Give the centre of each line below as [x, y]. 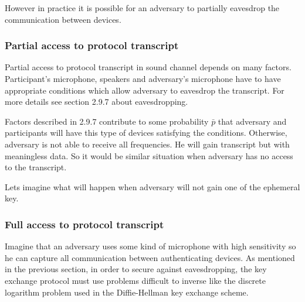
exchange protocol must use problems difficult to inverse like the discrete [135, 280]
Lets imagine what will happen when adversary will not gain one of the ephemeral [152, 186]
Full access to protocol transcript [84, 224]
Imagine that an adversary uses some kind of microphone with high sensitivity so [150, 246]
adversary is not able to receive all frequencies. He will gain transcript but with [147, 144]
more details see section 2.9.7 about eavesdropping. [96, 102]
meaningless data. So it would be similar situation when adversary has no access [149, 155]
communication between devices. [63, 19]
